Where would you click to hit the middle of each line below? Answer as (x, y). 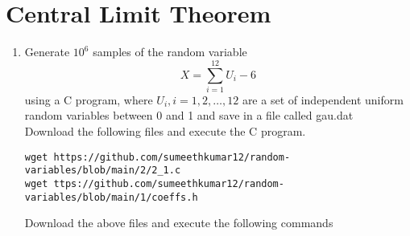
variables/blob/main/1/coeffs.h (111, 197)
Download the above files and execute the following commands (179, 223)
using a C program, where (89, 99)
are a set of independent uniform (323, 99)
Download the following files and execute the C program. (165, 131)
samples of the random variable (170, 52)
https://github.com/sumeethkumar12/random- (172, 157)
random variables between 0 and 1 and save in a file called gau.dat (189, 115)
